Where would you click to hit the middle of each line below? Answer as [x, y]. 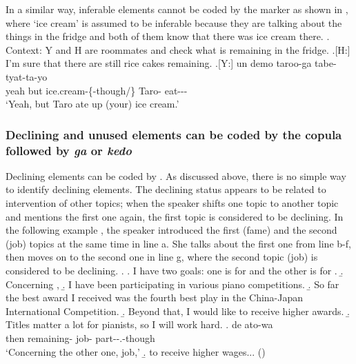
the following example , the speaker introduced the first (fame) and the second [171, 230]
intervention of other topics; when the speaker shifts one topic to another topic [172, 203]
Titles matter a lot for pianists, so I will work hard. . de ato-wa [139, 324]
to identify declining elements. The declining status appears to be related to [166, 189]
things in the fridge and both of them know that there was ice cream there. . [168, 36]
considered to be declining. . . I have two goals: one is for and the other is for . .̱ [175, 271]
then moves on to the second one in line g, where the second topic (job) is [162, 257]
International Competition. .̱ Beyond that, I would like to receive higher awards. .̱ [178, 311]
